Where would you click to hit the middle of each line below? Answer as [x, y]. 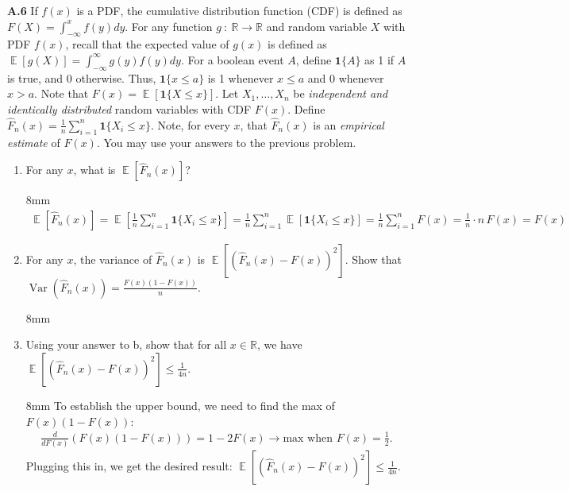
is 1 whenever [241, 77]
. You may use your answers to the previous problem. [226, 142]
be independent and [341, 93]
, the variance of [113, 259]
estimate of [34, 142]
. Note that [62, 93]
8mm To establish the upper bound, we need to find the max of [180, 405]
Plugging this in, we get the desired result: [129, 466]
